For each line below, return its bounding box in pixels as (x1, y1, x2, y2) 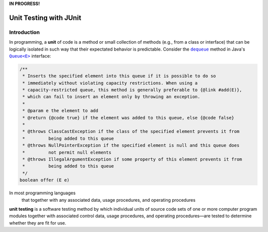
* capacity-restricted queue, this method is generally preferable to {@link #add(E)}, (22, 87, 243, 93)
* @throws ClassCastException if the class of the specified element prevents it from (22, 129, 240, 134)
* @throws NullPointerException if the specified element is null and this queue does (22, 143, 240, 148)
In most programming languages (9, 190, 76, 196)
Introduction (9, 29, 40, 36)
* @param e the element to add (22, 108, 99, 114)
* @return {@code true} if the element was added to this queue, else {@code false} (22, 115, 234, 120)
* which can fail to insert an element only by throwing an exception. (22, 94, 201, 100)
